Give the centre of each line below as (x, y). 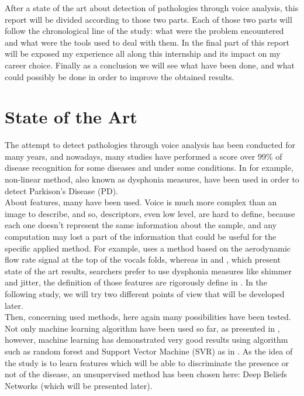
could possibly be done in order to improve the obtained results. (120, 76)
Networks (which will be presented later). (79, 385)
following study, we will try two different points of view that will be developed (145, 294)
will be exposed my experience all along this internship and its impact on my (143, 54)
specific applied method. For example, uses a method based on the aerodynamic (148, 248)
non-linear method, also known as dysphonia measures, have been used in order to (152, 179)
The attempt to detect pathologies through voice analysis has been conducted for (150, 145)
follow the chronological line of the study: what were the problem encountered (144, 31)
